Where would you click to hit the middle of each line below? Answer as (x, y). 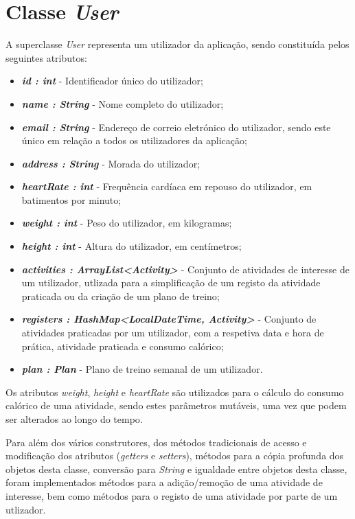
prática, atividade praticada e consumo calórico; (123, 346)
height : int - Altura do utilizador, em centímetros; (131, 246)
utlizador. (26, 509)
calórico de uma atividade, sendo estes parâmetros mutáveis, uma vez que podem (176, 405)
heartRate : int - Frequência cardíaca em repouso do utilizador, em (167, 186)
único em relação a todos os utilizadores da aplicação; (134, 140)
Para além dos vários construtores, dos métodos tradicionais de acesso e (156, 442)
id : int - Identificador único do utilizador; (112, 81)
